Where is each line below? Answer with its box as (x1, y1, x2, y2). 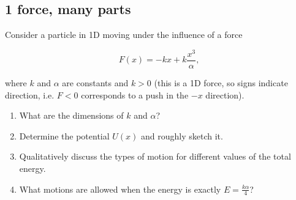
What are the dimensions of (19, 109, 124, 122)
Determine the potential (19, 129, 110, 142)
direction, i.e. (5, 88, 55, 101)
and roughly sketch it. (141, 129, 223, 142)
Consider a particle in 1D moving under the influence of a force (5, 28, 243, 41)
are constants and (62, 76, 129, 89)
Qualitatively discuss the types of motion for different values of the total (19, 150, 291, 163)
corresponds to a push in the (81, 88, 189, 101)
